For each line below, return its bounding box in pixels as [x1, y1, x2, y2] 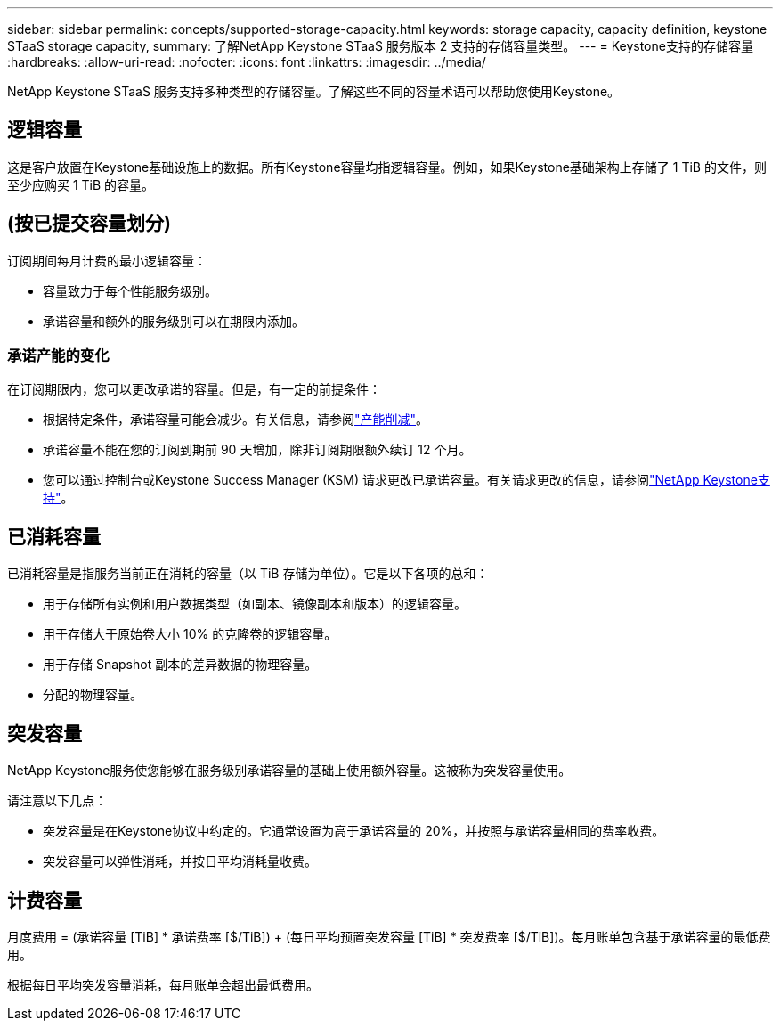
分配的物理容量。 [43, 687, 142, 703]
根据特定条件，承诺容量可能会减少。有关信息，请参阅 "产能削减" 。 [43, 412, 429, 428]
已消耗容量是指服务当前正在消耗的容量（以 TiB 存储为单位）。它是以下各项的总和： [7, 566, 489, 582]
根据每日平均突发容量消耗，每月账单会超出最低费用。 [7, 976, 319, 992]
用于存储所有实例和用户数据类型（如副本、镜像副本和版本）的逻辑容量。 [43, 596, 467, 612]
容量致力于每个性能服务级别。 [43, 282, 217, 298]
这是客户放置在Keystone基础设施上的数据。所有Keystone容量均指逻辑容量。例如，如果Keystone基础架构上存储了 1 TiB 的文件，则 [7, 159, 767, 175]
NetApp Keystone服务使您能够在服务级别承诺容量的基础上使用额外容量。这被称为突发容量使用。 [7, 763, 572, 779]
